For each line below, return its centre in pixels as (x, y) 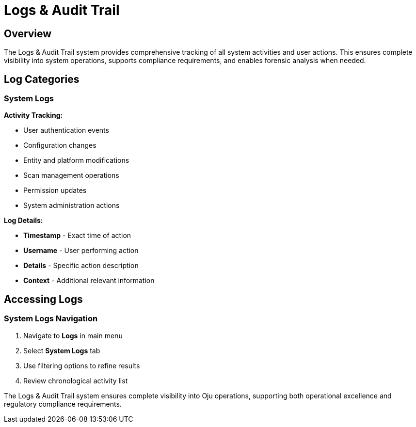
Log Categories (42, 79)
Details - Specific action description (81, 266)
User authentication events (66, 130)
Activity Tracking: (33, 115)
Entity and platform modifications (76, 160)
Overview (28, 33)
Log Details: (24, 221)
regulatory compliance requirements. (63, 404)
